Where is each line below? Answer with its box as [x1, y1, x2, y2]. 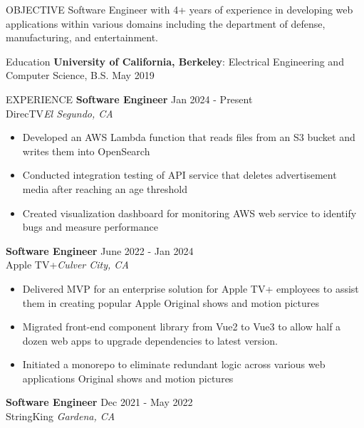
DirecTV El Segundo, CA [6, 105, 113, 120]
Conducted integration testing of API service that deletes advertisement [22, 167, 337, 182]
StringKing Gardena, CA [6, 409, 115, 424]
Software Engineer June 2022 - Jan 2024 [6, 243, 194, 258]
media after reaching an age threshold [22, 181, 187, 196]
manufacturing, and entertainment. [6, 30, 159, 45]
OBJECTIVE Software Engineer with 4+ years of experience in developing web [6, 2, 353, 16]
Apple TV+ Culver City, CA [6, 257, 129, 272]
